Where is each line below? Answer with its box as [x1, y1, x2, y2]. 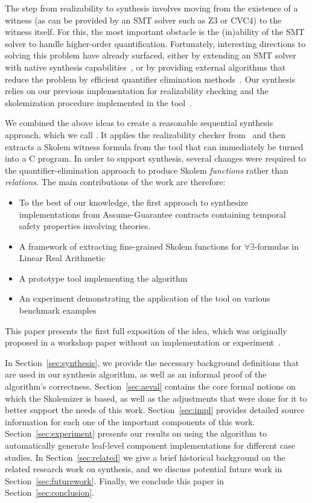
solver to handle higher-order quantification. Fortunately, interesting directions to [5, 37, 306, 49]
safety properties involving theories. [19, 220, 151, 232]
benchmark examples [19, 304, 97, 317]
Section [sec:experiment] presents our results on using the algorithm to [5, 427, 267, 440]
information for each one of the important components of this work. [5, 415, 255, 428]
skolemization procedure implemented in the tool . [5, 96, 193, 109]
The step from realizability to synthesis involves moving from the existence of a [5, 2, 298, 14]
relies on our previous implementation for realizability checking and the [5, 84, 269, 97]
